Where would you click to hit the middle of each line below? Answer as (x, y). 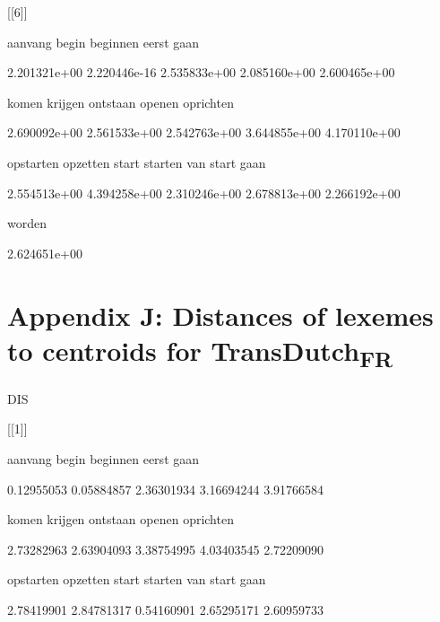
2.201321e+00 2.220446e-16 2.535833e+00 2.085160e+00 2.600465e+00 (201, 72)
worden (27, 223)
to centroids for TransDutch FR (200, 352)
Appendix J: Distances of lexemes (220, 315)
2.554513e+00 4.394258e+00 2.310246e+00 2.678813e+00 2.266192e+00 (204, 193)
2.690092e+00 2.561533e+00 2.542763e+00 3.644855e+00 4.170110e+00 (204, 132)
